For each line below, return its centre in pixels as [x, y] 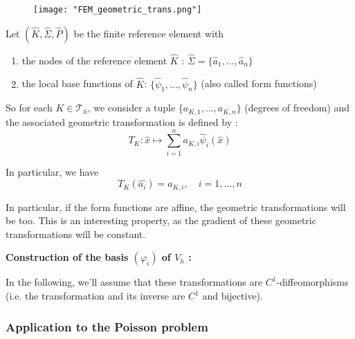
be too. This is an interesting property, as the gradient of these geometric [161, 220]
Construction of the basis [67, 257]
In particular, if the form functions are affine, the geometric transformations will [176, 207]
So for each [29, 108]
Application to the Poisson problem [107, 326]
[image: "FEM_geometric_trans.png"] [118, 10]
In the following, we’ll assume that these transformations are [134, 282]
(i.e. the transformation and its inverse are [95, 296]
